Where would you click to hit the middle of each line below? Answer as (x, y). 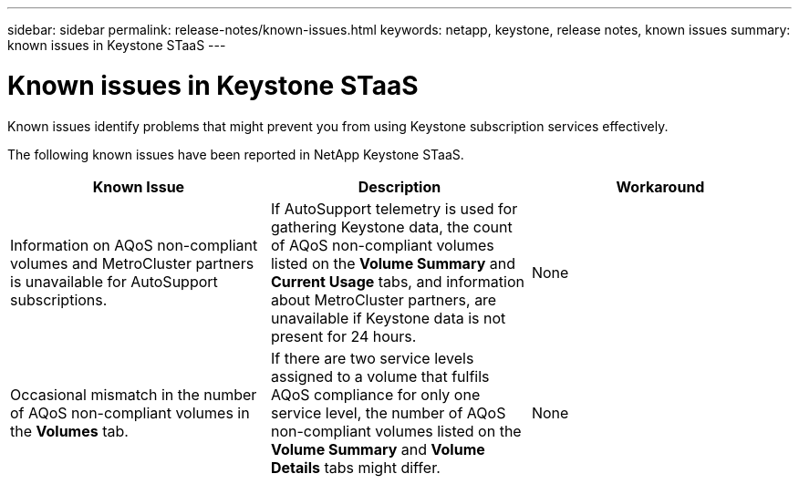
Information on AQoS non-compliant (134, 245)
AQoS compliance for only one (375, 394)
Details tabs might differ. (355, 467)
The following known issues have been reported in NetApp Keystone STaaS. (236, 154)
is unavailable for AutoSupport (114, 281)
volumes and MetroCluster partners (132, 263)
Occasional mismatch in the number (134, 394)
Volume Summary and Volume (378, 449)
